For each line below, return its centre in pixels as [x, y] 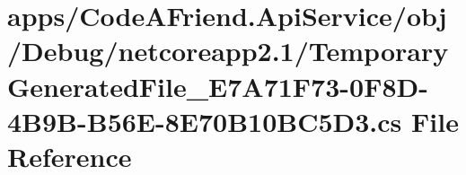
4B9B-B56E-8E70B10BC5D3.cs [205, 121]
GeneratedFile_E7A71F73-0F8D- [218, 86]
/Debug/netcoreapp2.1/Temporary [228, 51]
